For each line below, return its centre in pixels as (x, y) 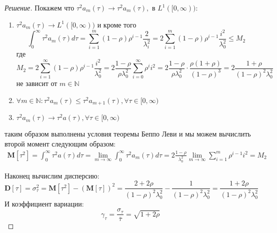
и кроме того (117, 24)
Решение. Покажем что (39, 7)
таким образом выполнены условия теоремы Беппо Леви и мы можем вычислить (128, 134)
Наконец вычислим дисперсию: (52, 175)
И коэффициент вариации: (44, 203)
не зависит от (37, 83)
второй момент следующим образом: (60, 144)
